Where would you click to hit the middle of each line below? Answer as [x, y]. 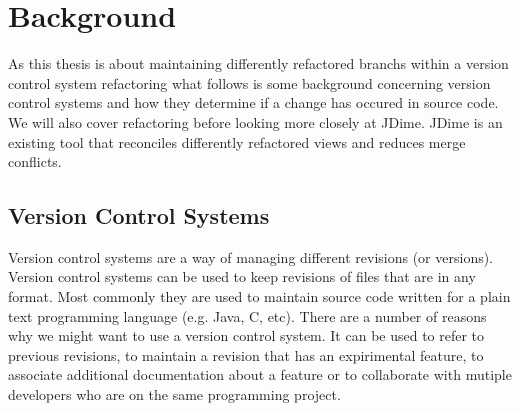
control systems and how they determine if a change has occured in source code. [253, 102]
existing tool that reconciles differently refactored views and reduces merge [237, 141]
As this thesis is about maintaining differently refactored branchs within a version [258, 63]
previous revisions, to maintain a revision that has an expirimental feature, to [246, 354]
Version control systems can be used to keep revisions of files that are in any [242, 276]
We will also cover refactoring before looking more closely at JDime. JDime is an [255, 121]
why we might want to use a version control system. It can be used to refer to [246, 335]
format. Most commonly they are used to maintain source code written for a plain [259, 296]
